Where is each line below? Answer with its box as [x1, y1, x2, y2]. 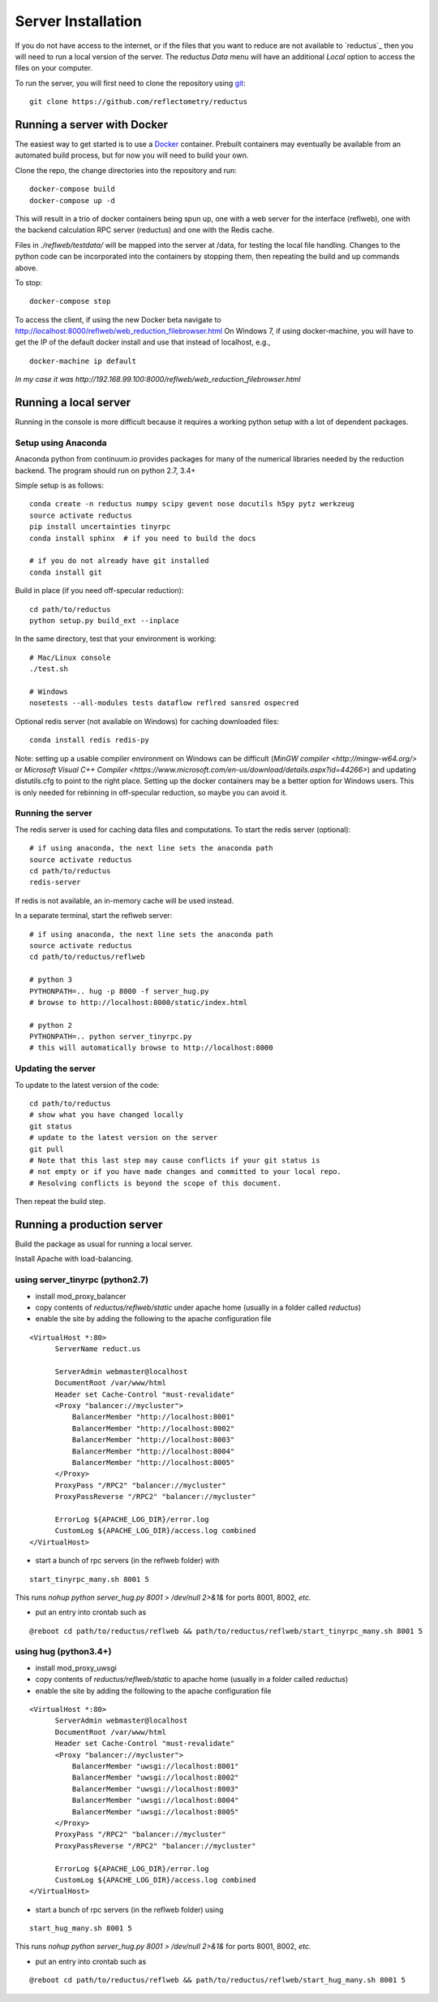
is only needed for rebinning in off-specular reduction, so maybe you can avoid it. [15, 787, 288, 797]
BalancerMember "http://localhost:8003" [71, 1435, 235, 1445]
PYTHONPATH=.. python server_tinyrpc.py [29, 1032, 192, 1042]
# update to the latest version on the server [29, 1133, 218, 1142]
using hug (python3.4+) [15, 1646, 112, 1657]
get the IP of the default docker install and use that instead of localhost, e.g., [15, 337, 271, 347]
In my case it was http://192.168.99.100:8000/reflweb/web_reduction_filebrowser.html [15, 375, 301, 384]
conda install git [29, 567, 103, 577]
